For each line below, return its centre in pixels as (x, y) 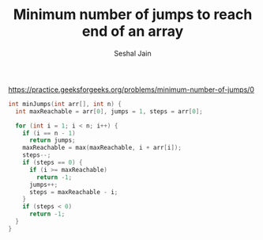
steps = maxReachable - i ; (73, 192)
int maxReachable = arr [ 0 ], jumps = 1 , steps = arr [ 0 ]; (109, 111)
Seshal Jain (133, 53)
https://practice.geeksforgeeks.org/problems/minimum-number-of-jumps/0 (131, 90)
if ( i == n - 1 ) (49, 133)
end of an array (133, 31)
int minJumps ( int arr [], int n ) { (65, 104)
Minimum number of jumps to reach (133, 15)
